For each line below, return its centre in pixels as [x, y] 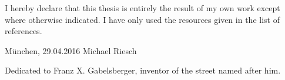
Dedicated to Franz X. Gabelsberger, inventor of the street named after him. [143, 70]
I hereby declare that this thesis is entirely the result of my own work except [142, 8]
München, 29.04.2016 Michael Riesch [71, 50]
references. [24, 31]
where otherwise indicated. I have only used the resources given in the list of [142, 19]
